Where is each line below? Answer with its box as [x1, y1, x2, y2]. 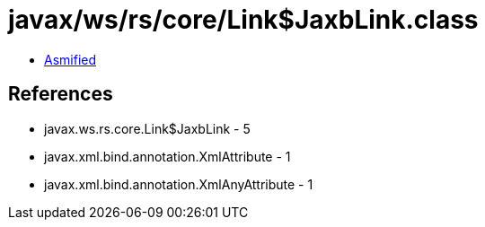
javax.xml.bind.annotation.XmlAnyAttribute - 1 [44, 176, 313, 192]
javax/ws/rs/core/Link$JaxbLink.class [8, 4, 479, 35]
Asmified [44, 51, 97, 67]
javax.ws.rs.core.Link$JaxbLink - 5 [44, 120, 251, 136]
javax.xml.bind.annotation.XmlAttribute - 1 [44, 148, 291, 164]
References [8, 83, 113, 106]
